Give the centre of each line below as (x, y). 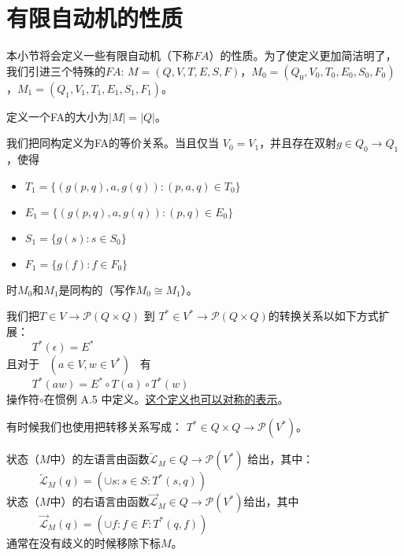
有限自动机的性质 (95, 18)
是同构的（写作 (97, 289)
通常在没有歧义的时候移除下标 (83, 542)
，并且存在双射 (298, 143)
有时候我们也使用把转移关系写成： (95, 427)
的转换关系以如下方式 (323, 316)
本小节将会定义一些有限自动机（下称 (100, 55)
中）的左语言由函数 (100, 459)
